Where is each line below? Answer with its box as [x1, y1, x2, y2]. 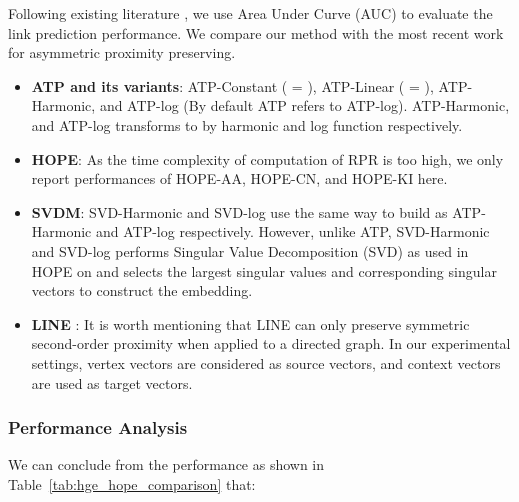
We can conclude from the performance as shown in [8, 454, 325, 475]
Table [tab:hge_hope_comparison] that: [8, 473, 256, 494]
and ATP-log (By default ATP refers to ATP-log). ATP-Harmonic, [99, 95, 510, 116]
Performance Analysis [8, 415, 188, 440]
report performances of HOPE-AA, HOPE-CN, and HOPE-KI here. [31, 168, 448, 189]
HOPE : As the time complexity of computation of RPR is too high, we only [31, 148, 504, 169]
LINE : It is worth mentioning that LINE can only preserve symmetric [31, 313, 470, 334]
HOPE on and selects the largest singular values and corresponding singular [31, 260, 497, 281]
